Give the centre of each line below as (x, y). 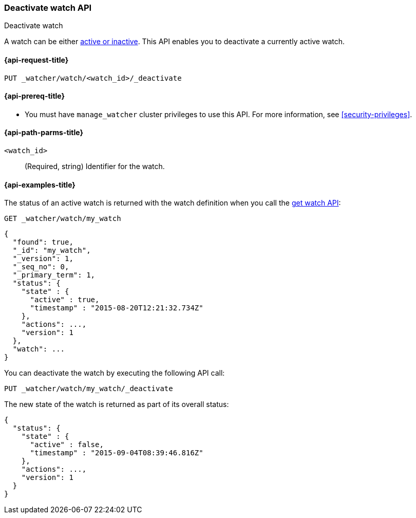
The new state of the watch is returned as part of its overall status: (117, 404)
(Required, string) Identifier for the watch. (95, 166)
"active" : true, (65, 300)
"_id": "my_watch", (52, 251)
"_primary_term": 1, (54, 275)
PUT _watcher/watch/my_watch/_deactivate (89, 389)
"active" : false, (67, 445)
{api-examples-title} (40, 184)
